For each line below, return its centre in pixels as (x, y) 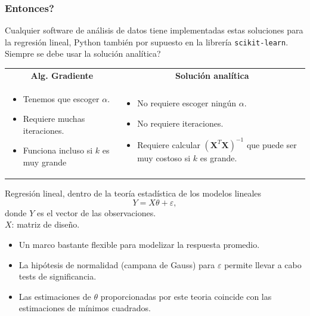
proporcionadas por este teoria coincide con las (186, 296)
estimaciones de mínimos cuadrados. (85, 308)
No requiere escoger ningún (187, 103)
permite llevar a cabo (263, 264)
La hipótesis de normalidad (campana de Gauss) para (117, 264)
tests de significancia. (58, 276)
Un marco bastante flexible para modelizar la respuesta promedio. (139, 244)
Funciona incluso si (58, 150)
